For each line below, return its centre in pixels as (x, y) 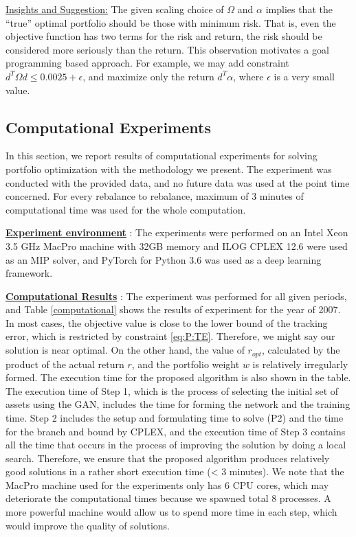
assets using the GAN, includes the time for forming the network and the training (178, 404)
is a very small (304, 76)
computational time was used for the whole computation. (126, 209)
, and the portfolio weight (186, 364)
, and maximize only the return (148, 76)
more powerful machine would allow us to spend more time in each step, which (171, 512)
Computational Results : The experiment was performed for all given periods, (176, 296)
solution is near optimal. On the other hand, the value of (125, 350)
